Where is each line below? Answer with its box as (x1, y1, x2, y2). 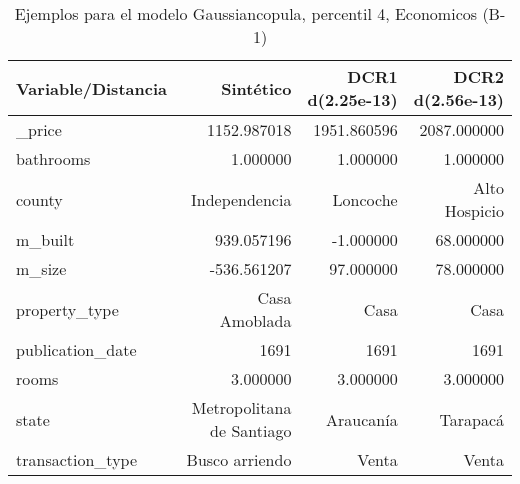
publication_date (16, 338, 137, 361)
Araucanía (326, 407, 398, 431)
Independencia (190, 187, 292, 211)
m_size (16, 257, 67, 280)
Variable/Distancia (16, 76, 167, 100)
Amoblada (219, 309, 292, 332)
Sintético (221, 76, 292, 100)
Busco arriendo (186, 448, 292, 471)
